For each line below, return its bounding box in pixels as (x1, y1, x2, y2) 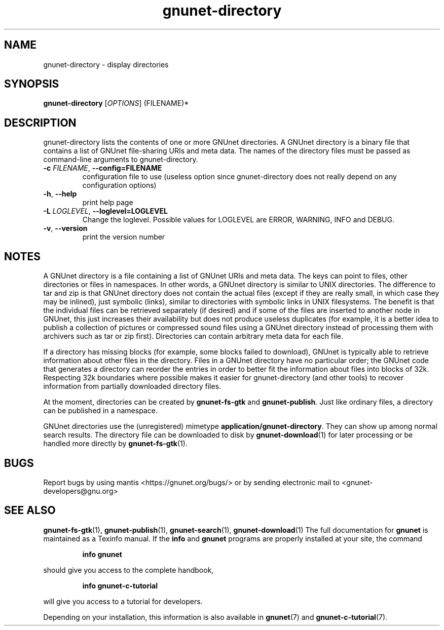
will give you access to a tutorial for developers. (43, 597, 203, 606)
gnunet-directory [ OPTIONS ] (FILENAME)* (43, 99, 189, 108)
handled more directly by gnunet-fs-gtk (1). (43, 439, 188, 448)
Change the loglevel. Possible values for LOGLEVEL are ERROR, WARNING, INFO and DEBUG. (82, 215, 394, 224)
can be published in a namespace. (43, 406, 158, 415)
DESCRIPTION (4, 116, 77, 129)
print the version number (82, 232, 165, 242)
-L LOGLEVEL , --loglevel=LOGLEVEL (43, 207, 168, 216)
